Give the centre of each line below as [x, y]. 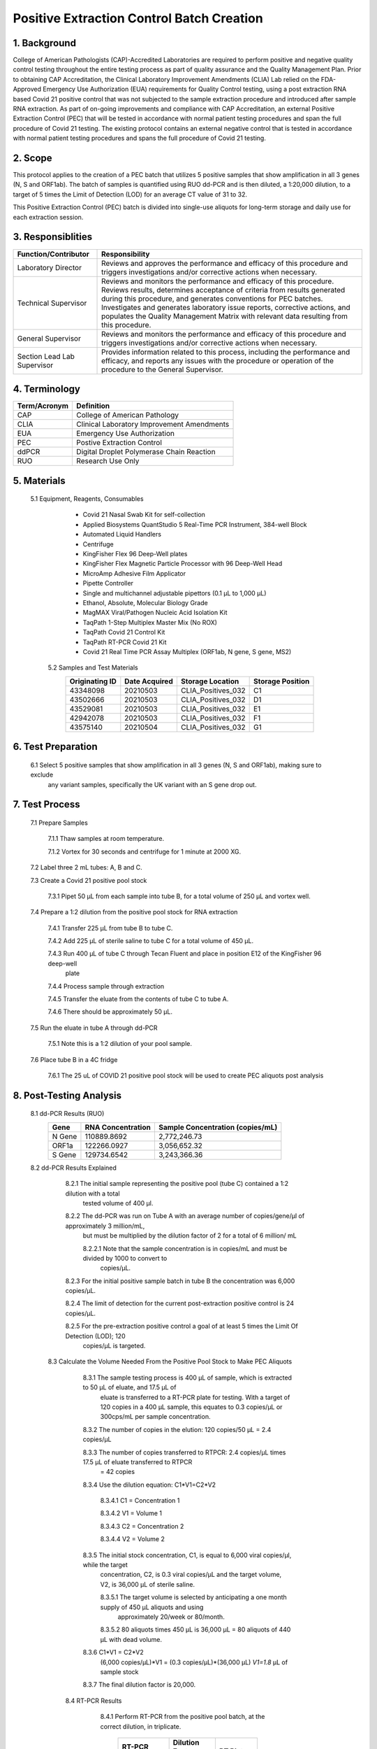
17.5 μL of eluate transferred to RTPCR [138, 1461]
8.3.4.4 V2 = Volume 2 [133, 1539]
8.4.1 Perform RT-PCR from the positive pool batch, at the [183, 1717]
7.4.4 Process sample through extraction [106, 986]
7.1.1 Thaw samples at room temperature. [106, 839]
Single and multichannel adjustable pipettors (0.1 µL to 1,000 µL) [175, 593]
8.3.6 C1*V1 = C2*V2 [113, 1652]
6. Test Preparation [55, 747]
